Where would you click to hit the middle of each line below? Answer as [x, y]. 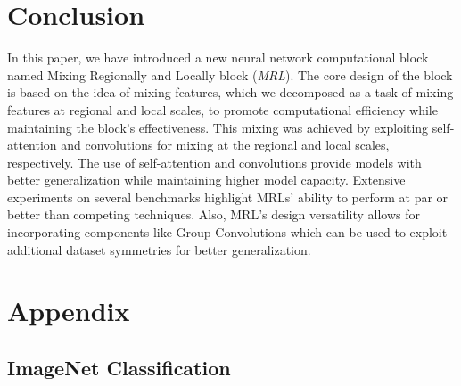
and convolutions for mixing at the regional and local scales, [225, 145]
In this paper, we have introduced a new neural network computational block [218, 57]
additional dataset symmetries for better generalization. [159, 249]
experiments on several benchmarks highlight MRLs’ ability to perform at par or [228, 197]
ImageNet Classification [119, 368]
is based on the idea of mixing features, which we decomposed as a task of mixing [230, 92]
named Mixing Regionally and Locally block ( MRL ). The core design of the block [230, 74]
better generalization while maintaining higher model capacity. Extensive [206, 180]
